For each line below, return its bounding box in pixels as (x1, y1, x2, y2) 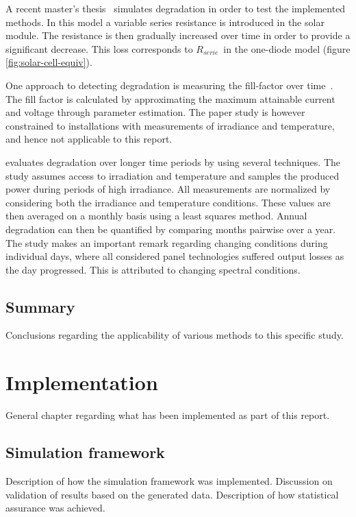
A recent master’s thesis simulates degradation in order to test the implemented (5, 1, 346, 15)
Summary (5, 296, 75, 317)
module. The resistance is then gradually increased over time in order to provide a (5, 28, 351, 43)
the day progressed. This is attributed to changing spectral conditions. (5, 262, 301, 276)
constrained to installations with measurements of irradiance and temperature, (5, 118, 335, 132)
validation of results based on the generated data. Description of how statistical (5, 487, 339, 501)
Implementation (5, 368, 158, 396)
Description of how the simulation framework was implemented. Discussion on (5, 474, 333, 488)
